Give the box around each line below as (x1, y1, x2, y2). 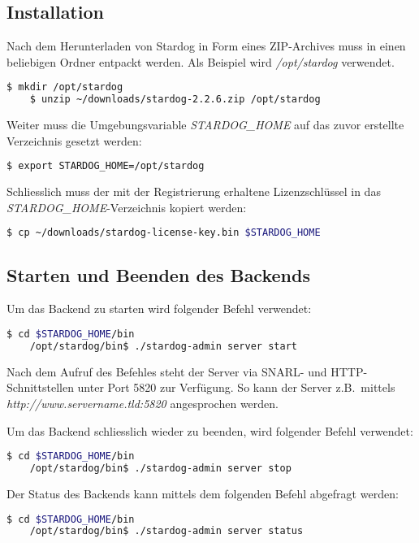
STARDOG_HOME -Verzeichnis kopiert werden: (6, 198, 247, 215)
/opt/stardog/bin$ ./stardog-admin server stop (29, 463, 292, 475)
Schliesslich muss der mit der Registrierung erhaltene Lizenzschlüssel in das (6, 183, 381, 200)
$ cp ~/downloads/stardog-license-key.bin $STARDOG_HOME (6, 227, 321, 239)
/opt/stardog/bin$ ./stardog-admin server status (29, 525, 304, 537)
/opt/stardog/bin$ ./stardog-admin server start (29, 340, 297, 352)
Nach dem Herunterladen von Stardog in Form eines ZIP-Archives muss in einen (6, 37, 406, 54)
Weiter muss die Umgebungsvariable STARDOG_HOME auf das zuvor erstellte (6, 116, 404, 133)
